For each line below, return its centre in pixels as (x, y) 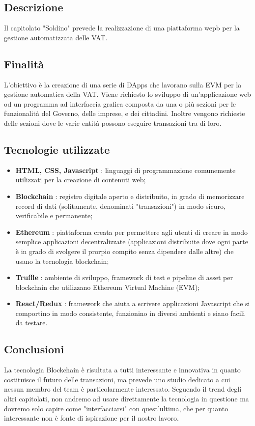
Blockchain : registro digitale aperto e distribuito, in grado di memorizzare (130, 196)
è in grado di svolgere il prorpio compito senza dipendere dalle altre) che (125, 251)
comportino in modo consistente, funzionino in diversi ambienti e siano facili (130, 313)
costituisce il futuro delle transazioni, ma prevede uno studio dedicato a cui (117, 379)
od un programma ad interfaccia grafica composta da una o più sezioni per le (120, 103)
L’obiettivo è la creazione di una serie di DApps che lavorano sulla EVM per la (123, 84)
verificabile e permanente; (54, 215)
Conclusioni (34, 349)
